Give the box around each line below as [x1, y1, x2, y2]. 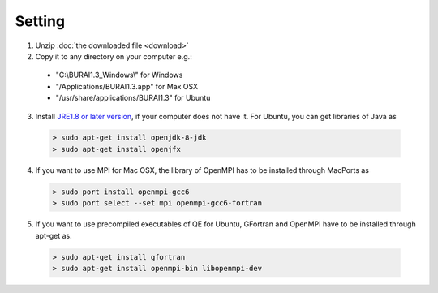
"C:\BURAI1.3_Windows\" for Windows [55, 70, 183, 80]
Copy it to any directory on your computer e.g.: [35, 51, 192, 61]
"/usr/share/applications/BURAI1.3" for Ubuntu [55, 93, 211, 103]
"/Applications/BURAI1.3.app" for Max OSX [55, 81, 199, 91]
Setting [15, 12, 65, 30]
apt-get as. [35, 231, 72, 240]
